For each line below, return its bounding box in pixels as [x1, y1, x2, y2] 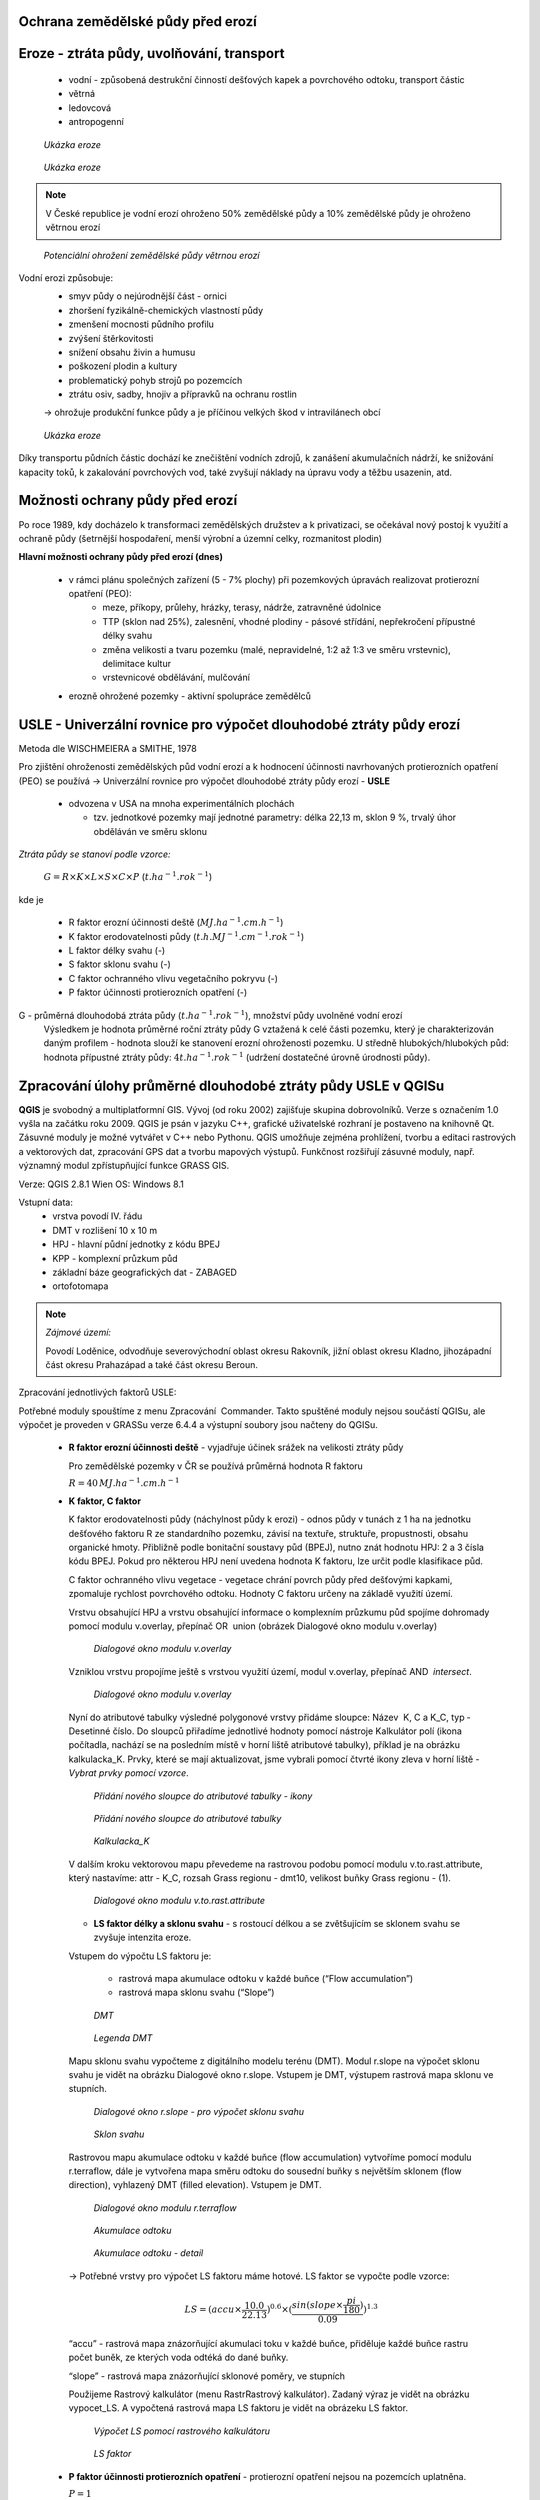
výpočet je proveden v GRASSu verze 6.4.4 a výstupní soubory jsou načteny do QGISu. [18, 1419, 379, 1431]
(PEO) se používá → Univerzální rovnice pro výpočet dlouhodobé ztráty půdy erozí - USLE [18, 775, 390, 787]
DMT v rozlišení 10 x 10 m [52, 1224, 158, 1236]
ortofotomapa [52, 1280, 109, 1292]
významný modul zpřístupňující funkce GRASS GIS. [18, 1160, 230, 1172]
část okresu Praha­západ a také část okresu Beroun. [45, 1358, 259, 1370]
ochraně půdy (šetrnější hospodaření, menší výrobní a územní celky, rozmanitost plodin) [18, 532, 383, 544]
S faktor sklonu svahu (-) [68, 958, 172, 970]
